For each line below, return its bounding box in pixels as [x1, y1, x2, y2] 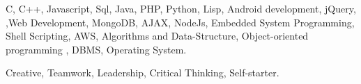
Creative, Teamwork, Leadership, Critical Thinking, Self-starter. [6, 65, 279, 80]
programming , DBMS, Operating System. [6, 42, 187, 56]
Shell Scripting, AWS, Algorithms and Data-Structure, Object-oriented [6, 28, 309, 43]
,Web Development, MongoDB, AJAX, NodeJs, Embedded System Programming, [6, 15, 355, 29]
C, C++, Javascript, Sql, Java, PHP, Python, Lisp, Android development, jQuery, [6, 1, 356, 15]
